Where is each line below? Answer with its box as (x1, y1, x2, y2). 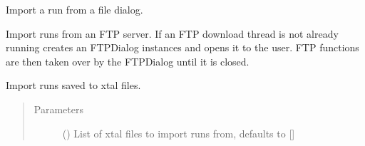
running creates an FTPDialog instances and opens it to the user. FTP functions (6, 40, 359, 55)
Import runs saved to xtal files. (6, 78, 141, 93)
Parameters (34, 101, 83, 116)
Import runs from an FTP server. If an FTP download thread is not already (6, 26, 339, 41)
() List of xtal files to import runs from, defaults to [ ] (62, 125, 295, 140)
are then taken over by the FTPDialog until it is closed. (6, 53, 250, 68)
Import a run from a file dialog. (6, 2, 143, 16)
